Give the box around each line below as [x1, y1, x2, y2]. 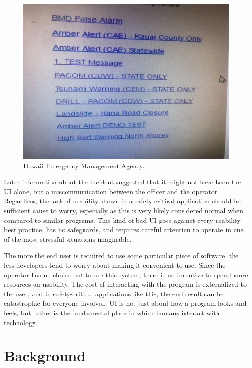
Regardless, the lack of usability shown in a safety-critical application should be [4, 196, 241, 206]
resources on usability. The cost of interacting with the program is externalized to [4, 279, 247, 289]
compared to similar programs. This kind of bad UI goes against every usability [4, 215, 241, 225]
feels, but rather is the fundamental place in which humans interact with [4, 307, 220, 317]
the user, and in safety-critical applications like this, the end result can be [4, 288, 224, 298]
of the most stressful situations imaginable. [4, 234, 132, 244]
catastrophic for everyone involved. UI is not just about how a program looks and [4, 298, 247, 308]
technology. [4, 317, 37, 327]
